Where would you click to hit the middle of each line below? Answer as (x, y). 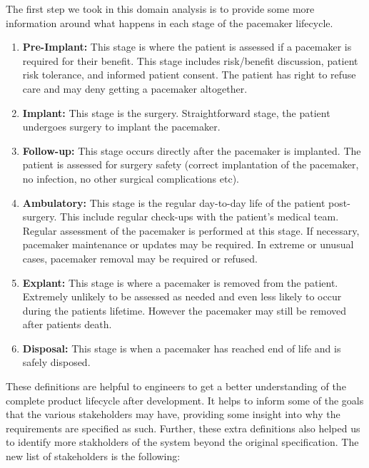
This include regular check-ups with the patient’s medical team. (199, 217)
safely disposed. (56, 362)
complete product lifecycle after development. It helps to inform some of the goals (185, 400)
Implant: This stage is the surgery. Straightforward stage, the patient (176, 112)
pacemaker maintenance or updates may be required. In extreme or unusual (188, 244)
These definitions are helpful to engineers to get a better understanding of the (176, 386)
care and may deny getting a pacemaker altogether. (135, 88)
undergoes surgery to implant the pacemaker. (121, 127)
